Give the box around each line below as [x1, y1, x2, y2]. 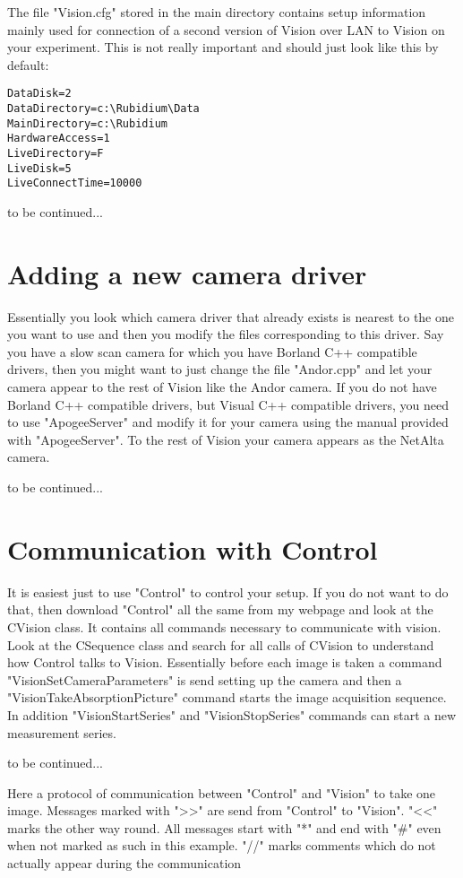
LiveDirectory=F [7, 147, 104, 160]
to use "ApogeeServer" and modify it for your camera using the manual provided [7, 413, 449, 431]
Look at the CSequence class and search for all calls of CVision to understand [7, 635, 434, 654]
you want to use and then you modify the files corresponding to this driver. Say [7, 325, 444, 343]
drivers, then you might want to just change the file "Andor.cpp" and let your [7, 360, 433, 378]
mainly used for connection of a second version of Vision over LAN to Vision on [7, 20, 445, 39]
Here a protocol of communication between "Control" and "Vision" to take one [7, 783, 436, 802]
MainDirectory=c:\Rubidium [7, 117, 167, 130]
